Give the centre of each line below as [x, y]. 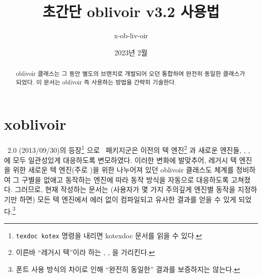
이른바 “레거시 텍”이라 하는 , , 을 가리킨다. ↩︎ [85, 252]
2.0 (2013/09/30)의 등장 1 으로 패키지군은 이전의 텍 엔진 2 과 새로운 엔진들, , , [129, 149]
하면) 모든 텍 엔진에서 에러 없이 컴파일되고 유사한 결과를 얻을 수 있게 [128, 199]
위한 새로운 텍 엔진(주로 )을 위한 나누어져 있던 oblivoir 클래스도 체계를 [123, 170]
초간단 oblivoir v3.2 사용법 [131, 11]
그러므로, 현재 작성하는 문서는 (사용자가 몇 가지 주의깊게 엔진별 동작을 [125, 189]
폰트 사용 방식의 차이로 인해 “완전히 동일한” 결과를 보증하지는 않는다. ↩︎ [128, 269]
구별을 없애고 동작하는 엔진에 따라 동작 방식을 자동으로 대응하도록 [125, 179]
